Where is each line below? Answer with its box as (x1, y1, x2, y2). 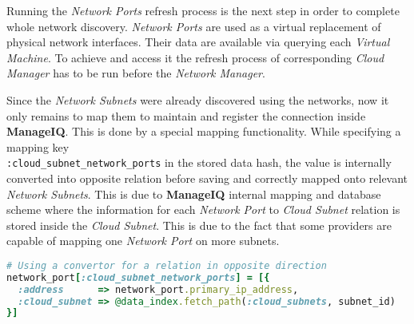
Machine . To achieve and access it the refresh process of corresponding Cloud (6, 49, 384, 65)
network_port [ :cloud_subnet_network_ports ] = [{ (6, 271, 270, 283)
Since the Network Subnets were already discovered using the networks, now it (6, 91, 389, 108)
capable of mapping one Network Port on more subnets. (6, 232, 280, 249)
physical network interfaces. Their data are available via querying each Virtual (6, 34, 390, 50)
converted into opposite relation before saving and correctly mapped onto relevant (6, 170, 408, 186)
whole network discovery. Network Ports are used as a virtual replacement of (6, 18, 381, 34)
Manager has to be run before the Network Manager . (6, 65, 265, 81)
